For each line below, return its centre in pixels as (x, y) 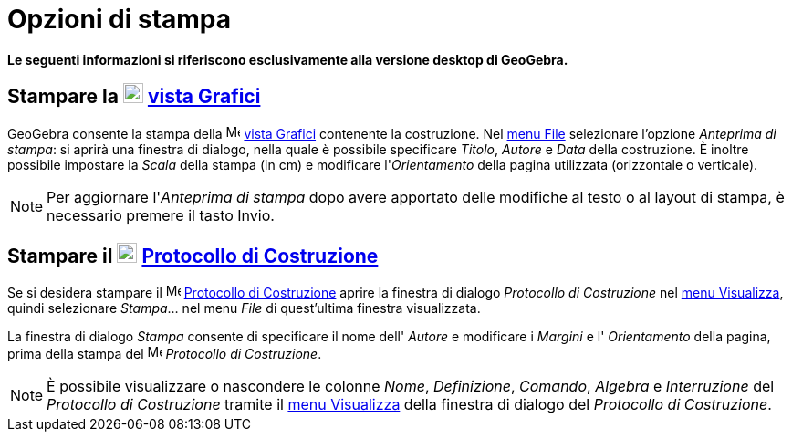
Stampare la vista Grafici (134, 97)
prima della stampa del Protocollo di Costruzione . (165, 354)
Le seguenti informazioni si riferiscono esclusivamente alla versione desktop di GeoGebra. (288, 59)
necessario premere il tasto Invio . (161, 215)
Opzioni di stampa (120, 19)
